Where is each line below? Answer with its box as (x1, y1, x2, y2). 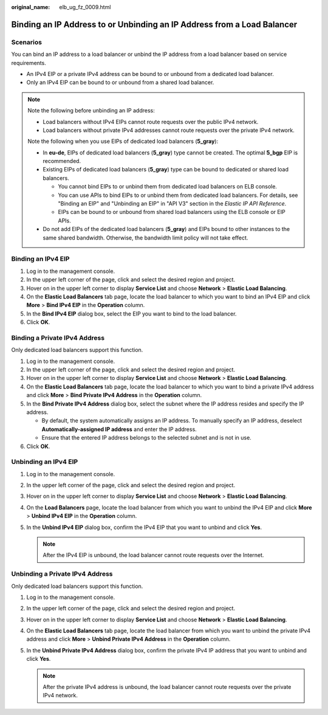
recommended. (43, 157, 81, 165)
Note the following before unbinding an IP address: (27, 107, 155, 114)
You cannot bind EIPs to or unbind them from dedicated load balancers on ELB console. (58, 183, 278, 190)
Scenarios (11, 38, 43, 46)
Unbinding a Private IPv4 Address (11, 570, 113, 578)
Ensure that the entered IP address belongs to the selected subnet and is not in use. (41, 434, 251, 441)
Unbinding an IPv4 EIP (11, 458, 78, 466)
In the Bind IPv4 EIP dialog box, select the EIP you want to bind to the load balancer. (26, 310, 237, 317)
